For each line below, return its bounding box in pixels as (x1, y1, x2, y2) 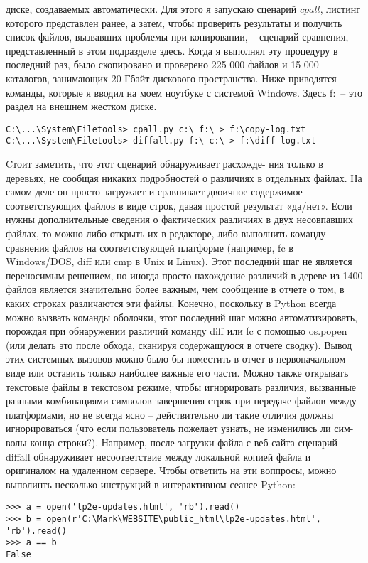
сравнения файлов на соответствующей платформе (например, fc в (6, 240, 293, 254)
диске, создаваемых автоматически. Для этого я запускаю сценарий (6, 1, 297, 16)
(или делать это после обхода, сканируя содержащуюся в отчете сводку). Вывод (6, 337, 352, 352)
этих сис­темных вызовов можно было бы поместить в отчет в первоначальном (6, 351, 346, 366)
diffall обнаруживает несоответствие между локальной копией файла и (6, 449, 311, 463)
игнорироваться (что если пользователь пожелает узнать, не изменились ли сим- (6, 421, 354, 436)
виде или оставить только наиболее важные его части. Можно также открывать (6, 365, 349, 380)
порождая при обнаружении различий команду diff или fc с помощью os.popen (6, 323, 347, 338)
